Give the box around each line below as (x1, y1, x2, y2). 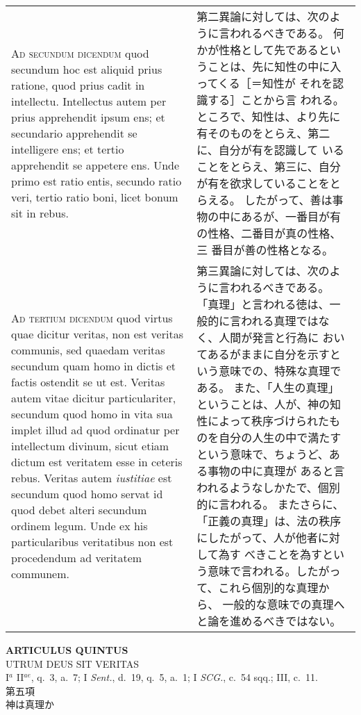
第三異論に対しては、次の (196, 263, 330, 279)
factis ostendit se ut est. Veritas (11, 373, 165, 390)
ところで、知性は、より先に (196, 108, 341, 124)
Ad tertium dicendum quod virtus (11, 309, 173, 326)
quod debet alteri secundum (11, 501, 147, 518)
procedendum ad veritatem (11, 549, 142, 566)
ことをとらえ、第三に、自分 (196, 158, 341, 174)
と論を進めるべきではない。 (196, 613, 342, 629)
